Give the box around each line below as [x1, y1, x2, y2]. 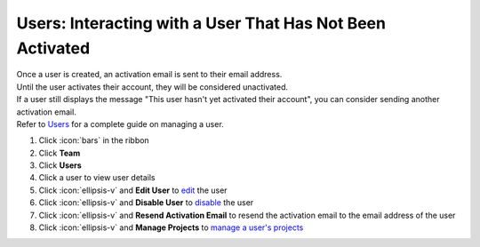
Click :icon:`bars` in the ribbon [38, 135, 150, 146]
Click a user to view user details [38, 172, 156, 183]
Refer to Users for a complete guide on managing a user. [16, 118, 224, 129]
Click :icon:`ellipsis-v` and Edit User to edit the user [38, 185, 228, 195]
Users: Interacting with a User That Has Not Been [16, 13, 387, 33]
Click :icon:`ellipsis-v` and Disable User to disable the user [38, 197, 254, 208]
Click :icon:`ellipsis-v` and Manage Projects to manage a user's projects [38, 222, 304, 233]
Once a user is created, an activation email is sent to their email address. [16, 69, 283, 80]
